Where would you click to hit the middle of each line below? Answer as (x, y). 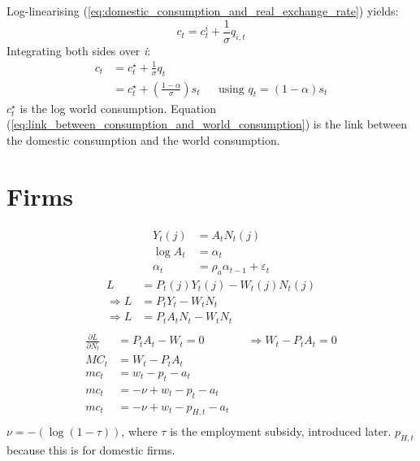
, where (139, 431)
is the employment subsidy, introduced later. (281, 431)
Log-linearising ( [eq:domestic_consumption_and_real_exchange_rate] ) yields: (203, 11)
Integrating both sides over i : (79, 50)
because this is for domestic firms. (91, 450)
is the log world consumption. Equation (118, 108)
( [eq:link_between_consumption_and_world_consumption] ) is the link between (207, 124)
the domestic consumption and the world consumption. (143, 139)
